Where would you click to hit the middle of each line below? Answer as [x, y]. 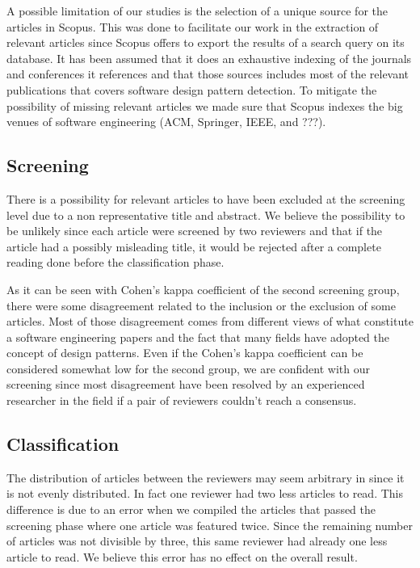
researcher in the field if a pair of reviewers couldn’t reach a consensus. [182, 400]
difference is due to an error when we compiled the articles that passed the [191, 509]
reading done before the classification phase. [115, 262]
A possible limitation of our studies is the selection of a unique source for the [197, 11]
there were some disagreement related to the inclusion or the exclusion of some [201, 305]
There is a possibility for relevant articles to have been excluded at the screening [206, 198]
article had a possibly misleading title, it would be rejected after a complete [194, 246]
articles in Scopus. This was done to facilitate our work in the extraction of [193, 26]
